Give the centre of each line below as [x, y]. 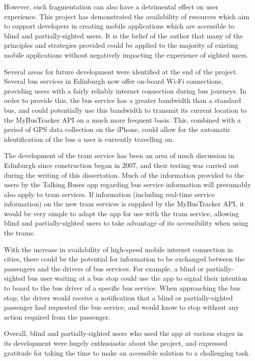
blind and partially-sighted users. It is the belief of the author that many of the [124, 35]
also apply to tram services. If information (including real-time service [110, 194]
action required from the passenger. [57, 316]
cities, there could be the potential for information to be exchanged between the [124, 259]
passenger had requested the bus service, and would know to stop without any [122, 307]
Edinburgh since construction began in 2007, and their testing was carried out [121, 165]
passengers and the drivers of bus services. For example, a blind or [104, 268]
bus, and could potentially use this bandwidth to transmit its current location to [126, 110]
